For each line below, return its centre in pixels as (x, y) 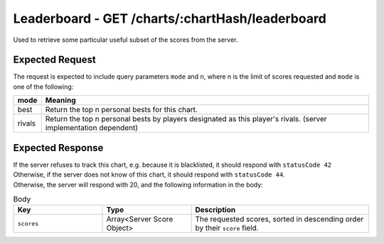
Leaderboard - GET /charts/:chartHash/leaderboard (170, 18)
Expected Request (54, 60)
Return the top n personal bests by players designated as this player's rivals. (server (186, 119)
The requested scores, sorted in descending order (279, 219)
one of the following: (43, 87)
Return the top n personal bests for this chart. (122, 110)
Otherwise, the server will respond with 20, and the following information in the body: (138, 184)
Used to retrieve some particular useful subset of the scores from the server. (126, 40)
